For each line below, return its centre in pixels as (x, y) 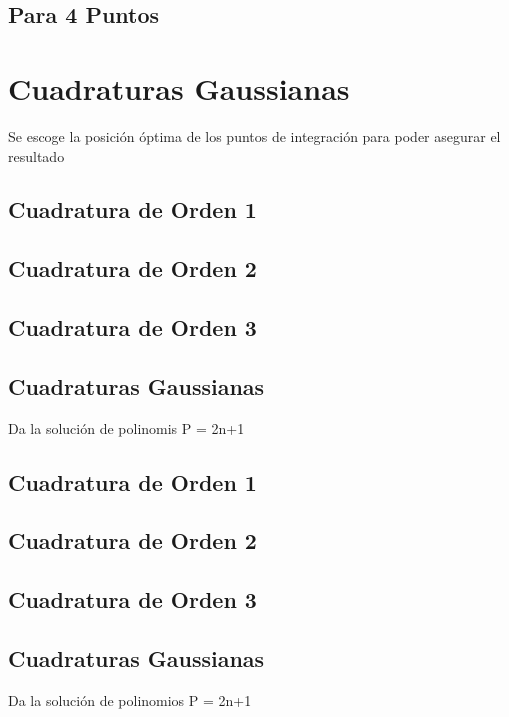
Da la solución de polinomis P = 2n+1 (126, 427)
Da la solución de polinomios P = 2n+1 (130, 699)
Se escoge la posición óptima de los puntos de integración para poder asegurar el (254, 135)
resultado (36, 155)
